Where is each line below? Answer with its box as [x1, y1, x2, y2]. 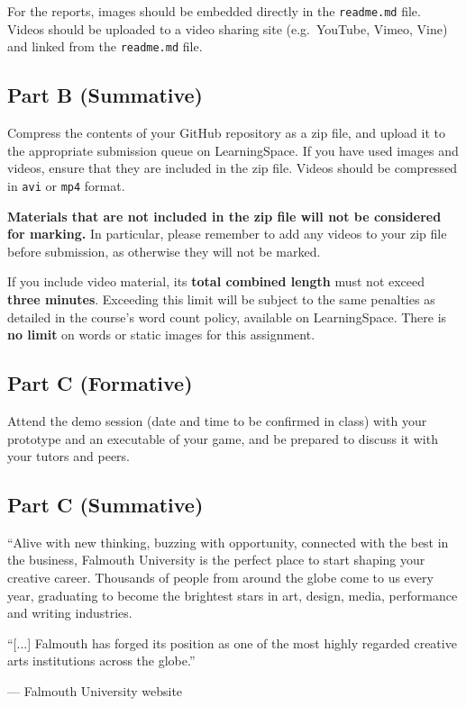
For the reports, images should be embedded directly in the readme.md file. [7, 2, 421, 20]
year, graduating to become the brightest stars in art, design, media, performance [7, 585, 458, 604]
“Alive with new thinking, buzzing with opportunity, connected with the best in [7, 532, 449, 551]
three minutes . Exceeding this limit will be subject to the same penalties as [7, 289, 435, 308]
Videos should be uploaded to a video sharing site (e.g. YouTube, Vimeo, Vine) [7, 19, 448, 38]
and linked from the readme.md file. [7, 37, 203, 56]
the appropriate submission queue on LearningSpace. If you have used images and [7, 140, 459, 159]
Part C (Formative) [7, 369, 193, 397]
